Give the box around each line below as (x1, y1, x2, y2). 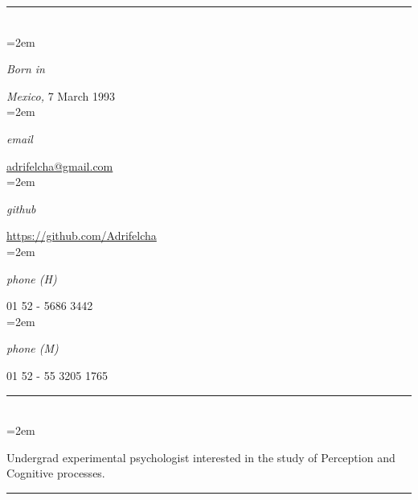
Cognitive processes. (6, 465, 105, 481)
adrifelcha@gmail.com (6, 157, 113, 174)
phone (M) (6, 340, 59, 357)
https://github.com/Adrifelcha (6, 227, 157, 244)
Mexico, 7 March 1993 (6, 87, 115, 104)
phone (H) (6, 270, 57, 287)
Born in (6, 60, 45, 77)
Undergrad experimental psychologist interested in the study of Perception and (6, 448, 395, 465)
